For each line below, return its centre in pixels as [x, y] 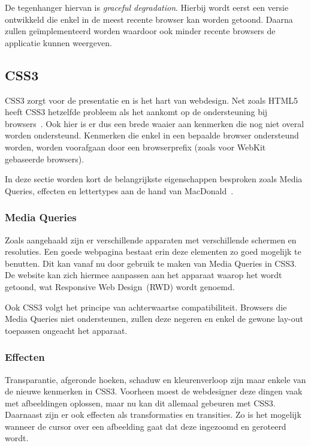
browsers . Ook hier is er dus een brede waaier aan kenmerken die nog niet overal [155, 123]
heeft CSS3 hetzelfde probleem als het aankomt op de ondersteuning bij [136, 112]
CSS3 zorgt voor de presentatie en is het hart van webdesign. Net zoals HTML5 [152, 100]
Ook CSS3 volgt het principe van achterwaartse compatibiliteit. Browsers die [146, 307]
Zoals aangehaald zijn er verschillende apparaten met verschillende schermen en [151, 239]
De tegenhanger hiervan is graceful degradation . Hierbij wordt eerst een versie [147, 7]
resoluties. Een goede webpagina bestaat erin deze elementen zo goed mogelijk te [153, 251]
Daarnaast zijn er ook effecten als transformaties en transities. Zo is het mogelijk [153, 415]
